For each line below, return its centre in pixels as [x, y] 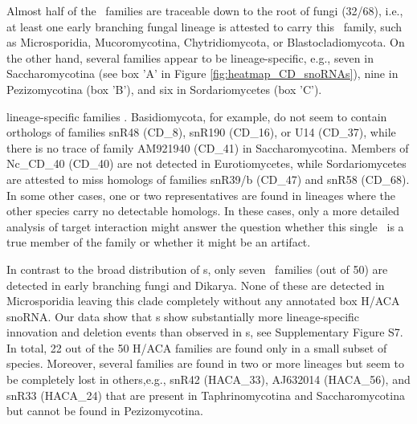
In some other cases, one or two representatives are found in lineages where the [201, 195]
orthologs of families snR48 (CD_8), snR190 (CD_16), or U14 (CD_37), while [201, 132]
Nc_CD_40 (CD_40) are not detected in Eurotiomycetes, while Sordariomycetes [206, 163]
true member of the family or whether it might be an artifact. [159, 242]
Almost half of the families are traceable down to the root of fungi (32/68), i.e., [205, 10]
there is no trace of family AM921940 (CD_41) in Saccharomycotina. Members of [208, 147]
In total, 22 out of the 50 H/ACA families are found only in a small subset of [197, 347]
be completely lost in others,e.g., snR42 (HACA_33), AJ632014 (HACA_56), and [208, 379]
